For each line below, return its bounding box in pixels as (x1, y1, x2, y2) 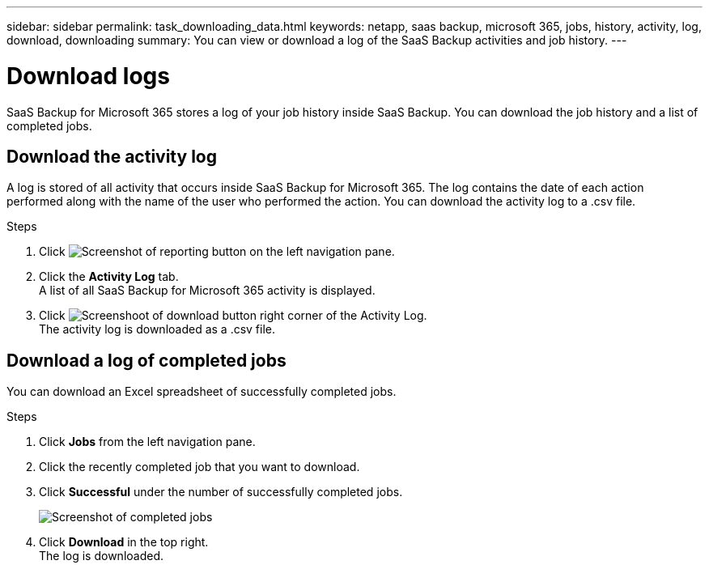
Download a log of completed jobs (6, 350, 287, 371)
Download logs (6, 62, 170, 90)
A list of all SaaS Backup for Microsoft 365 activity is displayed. (39, 283, 376, 298)
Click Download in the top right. (39, 535, 209, 550)
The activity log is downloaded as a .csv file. (39, 322, 276, 337)
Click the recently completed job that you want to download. (39, 460, 360, 474)
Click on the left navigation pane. (39, 244, 395, 259)
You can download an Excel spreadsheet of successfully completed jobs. (6, 384, 397, 399)
